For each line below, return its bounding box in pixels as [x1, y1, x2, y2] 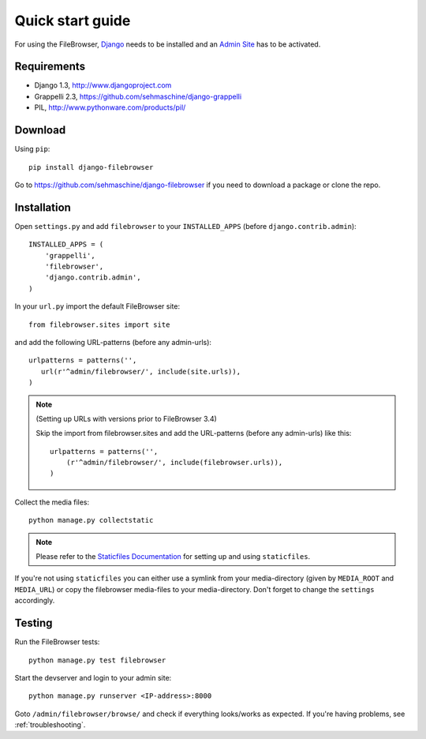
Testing [14, 617, 53, 630]
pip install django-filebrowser [28, 163, 154, 171]
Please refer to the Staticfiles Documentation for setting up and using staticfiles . [35, 552, 311, 561]
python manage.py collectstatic [28, 516, 154, 525]
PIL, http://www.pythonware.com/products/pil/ [34, 103, 186, 112]
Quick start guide [14, 12, 131, 29]
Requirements [14, 60, 86, 73]
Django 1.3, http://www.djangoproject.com [34, 81, 172, 90]
